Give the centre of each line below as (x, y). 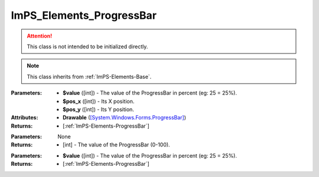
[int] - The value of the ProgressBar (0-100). (117, 145)
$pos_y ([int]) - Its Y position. (98, 109)
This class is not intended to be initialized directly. (87, 46)
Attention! (40, 36)
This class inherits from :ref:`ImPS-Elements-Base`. (89, 76)
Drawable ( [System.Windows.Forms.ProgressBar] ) (124, 118)
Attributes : (25, 118)
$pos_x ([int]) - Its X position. (99, 101)
